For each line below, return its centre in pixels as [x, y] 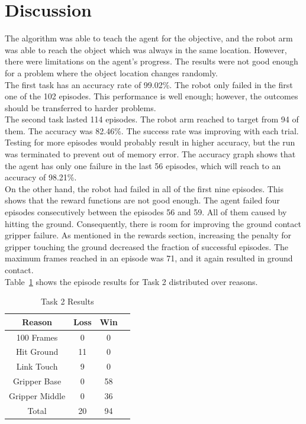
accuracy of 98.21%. [41, 177]
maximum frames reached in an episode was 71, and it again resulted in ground [149, 258]
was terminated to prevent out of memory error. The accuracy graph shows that [150, 154]
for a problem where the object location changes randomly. [111, 72]
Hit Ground [37, 352]
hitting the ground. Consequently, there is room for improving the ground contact [153, 223]
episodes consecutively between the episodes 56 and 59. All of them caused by [146, 212]
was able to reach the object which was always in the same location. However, [146, 49]
